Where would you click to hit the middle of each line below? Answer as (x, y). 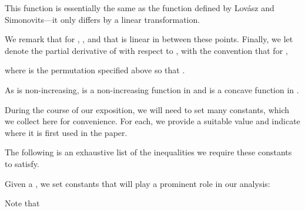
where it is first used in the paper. (66, 132)
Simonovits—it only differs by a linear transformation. (103, 19)
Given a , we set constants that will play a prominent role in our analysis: (138, 183)
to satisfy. (22, 163)
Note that (22, 203)
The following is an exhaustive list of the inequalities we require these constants (148, 152)
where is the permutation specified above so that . (95, 70)
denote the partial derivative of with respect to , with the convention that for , (146, 50)
